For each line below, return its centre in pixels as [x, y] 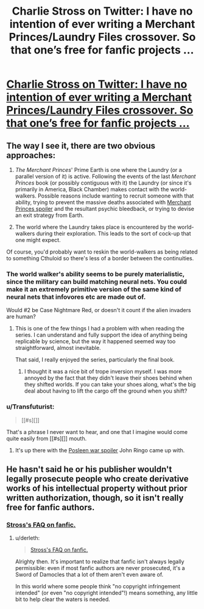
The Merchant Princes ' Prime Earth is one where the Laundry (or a [98, 170]
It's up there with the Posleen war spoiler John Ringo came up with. [100, 450]
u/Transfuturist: [30, 407]
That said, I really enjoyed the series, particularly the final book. [95, 360]
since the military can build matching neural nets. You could [97, 282]
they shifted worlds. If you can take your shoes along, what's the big [110, 385]
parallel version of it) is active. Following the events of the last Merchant [105, 176]
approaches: [31, 155]
